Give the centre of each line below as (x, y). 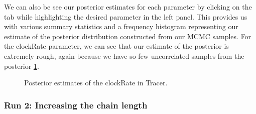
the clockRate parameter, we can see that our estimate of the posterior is (116, 46)
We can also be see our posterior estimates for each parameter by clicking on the (128, 7)
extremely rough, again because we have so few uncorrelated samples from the (124, 55)
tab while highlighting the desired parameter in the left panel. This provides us (126, 16)
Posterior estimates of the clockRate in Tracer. (96, 83)
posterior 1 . (22, 66)
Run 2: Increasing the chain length (76, 105)
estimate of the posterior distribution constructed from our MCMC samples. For (128, 36)
